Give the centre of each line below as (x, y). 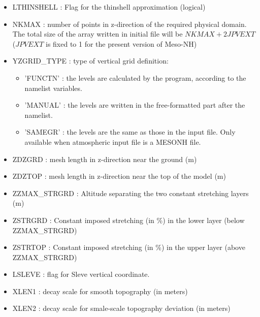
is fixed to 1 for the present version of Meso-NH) (121, 43)
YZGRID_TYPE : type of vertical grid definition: (90, 61)
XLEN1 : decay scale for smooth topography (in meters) (100, 291)
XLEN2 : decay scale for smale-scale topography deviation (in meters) (121, 308)
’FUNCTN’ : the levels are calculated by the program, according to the (135, 77)
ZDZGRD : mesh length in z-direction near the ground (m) (105, 159)
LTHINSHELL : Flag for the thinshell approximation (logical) (109, 7)
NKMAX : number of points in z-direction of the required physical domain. (129, 24)
